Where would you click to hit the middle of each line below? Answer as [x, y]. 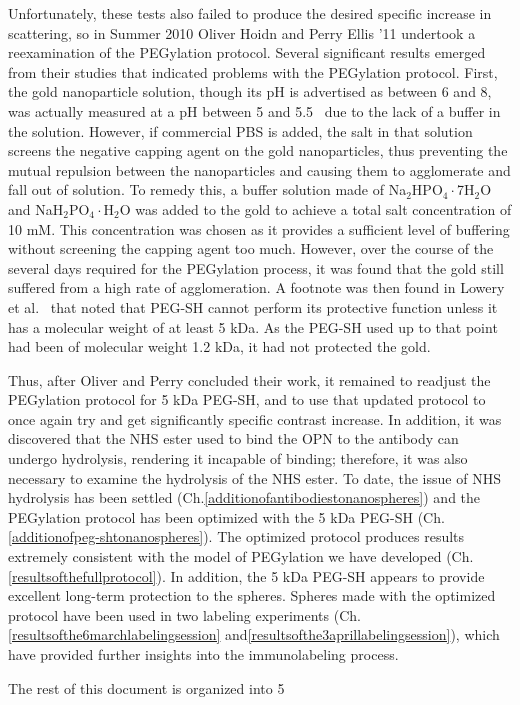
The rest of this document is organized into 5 [146, 687]
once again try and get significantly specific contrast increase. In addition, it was [255, 418]
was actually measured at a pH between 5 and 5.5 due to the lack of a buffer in [254, 110]
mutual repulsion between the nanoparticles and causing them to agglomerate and [259, 169]
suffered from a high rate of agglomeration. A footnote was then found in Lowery [256, 287]
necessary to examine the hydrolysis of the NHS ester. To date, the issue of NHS [254, 477]
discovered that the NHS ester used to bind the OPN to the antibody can [233, 438]
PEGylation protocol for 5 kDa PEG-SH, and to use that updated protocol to [247, 399]
